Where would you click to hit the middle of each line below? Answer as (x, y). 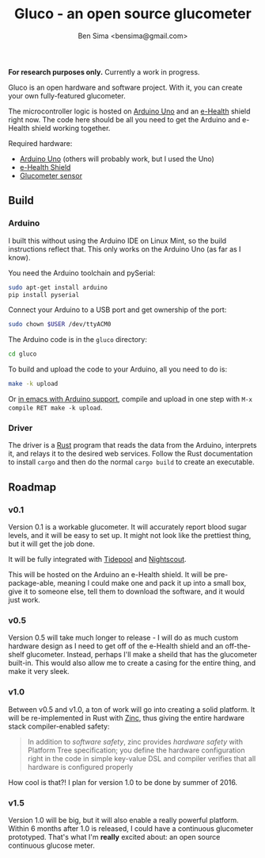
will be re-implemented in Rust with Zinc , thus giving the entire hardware (127, 718)
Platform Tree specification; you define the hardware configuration (136, 750)
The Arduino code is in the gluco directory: (78, 340)
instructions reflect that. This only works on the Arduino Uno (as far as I (125, 249)
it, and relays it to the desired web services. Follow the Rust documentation (131, 454)
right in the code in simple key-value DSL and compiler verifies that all (142, 758)
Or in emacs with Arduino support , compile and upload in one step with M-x (131, 399)
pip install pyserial (44, 294)
